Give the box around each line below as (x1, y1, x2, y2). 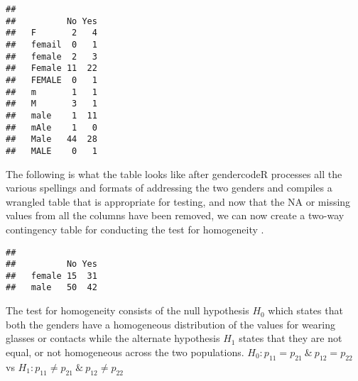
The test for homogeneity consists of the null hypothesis (6, 303, 249, 318)
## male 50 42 (6, 282, 97, 293)
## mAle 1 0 (6, 122, 97, 133)
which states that (268, 303, 343, 318)
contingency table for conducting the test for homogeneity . (6, 221, 264, 236)
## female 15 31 (6, 270, 97, 281)
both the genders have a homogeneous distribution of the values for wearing (6, 316, 336, 331)
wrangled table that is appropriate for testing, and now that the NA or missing (6, 194, 351, 209)
